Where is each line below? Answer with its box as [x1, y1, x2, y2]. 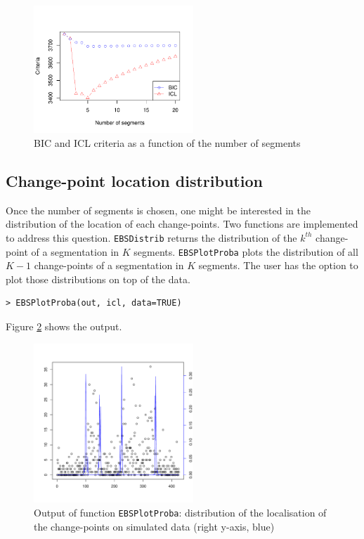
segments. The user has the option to [198, 258, 358, 273]
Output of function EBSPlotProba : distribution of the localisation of [34, 505, 327, 520]
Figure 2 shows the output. [6, 319, 122, 334]
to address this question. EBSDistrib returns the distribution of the [6, 230, 297, 245]
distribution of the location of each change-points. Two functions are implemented [6, 216, 358, 231]
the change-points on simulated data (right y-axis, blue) [34, 519, 275, 533]
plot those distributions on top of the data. [6, 271, 190, 286]
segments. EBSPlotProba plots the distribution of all [134, 244, 358, 259]
